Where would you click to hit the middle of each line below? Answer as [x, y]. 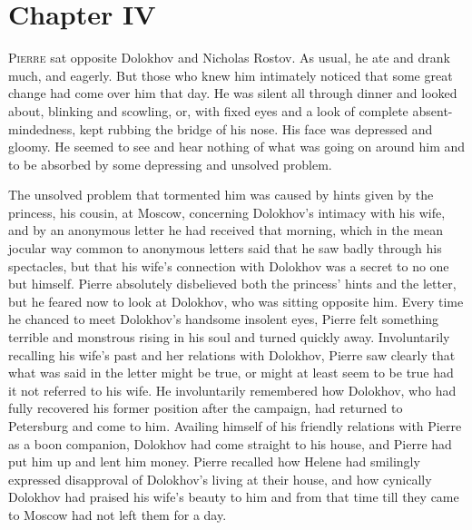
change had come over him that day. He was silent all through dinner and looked [233, 93]
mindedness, [42, 128]
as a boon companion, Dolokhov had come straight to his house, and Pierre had [230, 443]
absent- [433, 110]
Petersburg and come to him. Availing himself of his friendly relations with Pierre [235, 426]
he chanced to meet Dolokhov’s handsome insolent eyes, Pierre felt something [224, 319]
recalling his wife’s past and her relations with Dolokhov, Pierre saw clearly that [232, 354]
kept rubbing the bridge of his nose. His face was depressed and [256, 128]
